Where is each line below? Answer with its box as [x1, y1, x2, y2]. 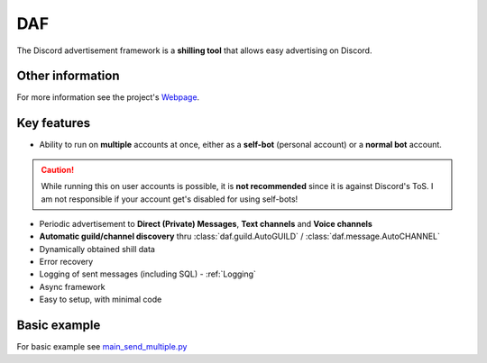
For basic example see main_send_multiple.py [16, 341, 188, 352]
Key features [16, 115, 90, 131]
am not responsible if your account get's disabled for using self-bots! [41, 194, 299, 204]
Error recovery [39, 257, 94, 268]
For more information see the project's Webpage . [16, 92, 200, 103]
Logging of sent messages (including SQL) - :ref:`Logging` [39, 268, 257, 279]
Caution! [41, 164, 75, 175]
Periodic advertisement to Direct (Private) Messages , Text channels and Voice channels [39, 218, 373, 229]
